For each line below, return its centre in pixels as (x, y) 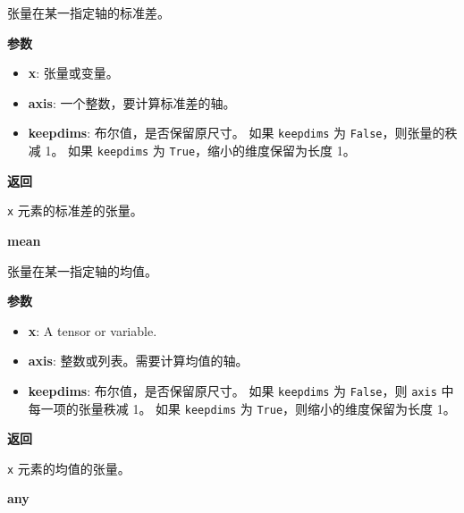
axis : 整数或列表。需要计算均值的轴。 (138, 361)
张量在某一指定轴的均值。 (82, 270)
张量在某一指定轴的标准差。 (89, 13)
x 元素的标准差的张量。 (75, 210)
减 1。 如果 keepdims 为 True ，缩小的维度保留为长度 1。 (192, 151)
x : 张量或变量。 (73, 73)
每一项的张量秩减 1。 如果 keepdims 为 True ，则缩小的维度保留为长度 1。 (242, 408)
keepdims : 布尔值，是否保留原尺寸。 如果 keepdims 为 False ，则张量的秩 (243, 133)
